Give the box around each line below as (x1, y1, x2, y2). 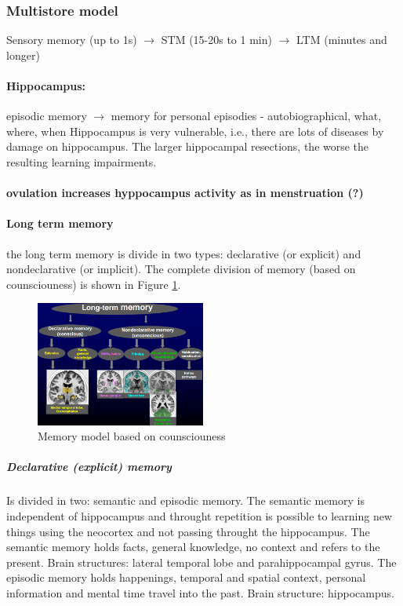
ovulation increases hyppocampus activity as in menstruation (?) (6, 184, 364, 201)
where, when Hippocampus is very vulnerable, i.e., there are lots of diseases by (6, 122, 384, 139)
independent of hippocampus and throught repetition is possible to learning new (6, 508, 393, 524)
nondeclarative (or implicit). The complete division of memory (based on (6, 261, 356, 277)
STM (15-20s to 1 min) (161, 31, 272, 48)
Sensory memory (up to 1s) (6, 31, 137, 48)
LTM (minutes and (296, 31, 387, 48)
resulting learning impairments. (6, 153, 157, 170)
